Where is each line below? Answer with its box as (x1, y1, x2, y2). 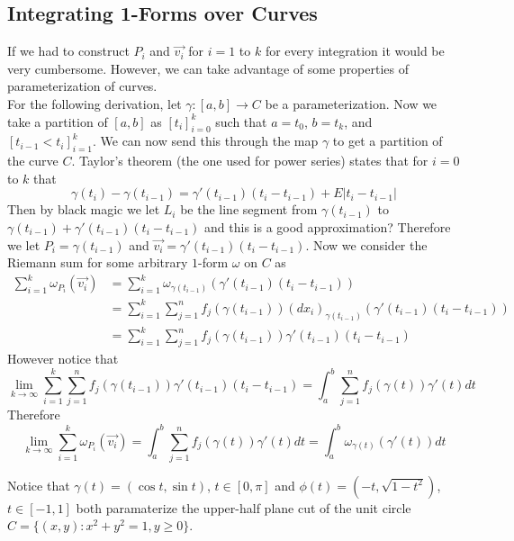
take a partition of (7, 112, 108, 131)
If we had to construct (7, 41, 130, 60)
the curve (7, 151, 59, 170)
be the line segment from (180, 200, 318, 219)
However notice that (7, 348, 119, 367)
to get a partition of (332, 131, 443, 150)
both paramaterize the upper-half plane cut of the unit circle (76, 498, 411, 517)
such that (215, 112, 267, 131)
